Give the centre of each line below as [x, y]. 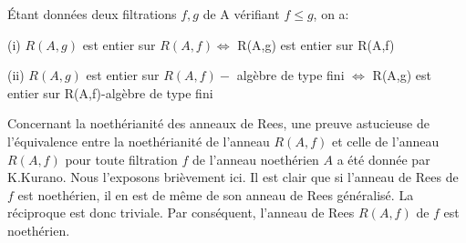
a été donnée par [383, 159]
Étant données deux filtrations [92, 14]
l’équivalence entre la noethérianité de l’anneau [139, 141]
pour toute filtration [121, 159]
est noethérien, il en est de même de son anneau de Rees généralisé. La [216, 194]
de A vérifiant [241, 14]
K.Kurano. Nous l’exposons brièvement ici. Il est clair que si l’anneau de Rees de [233, 177]
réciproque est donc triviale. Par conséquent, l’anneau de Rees [181, 213]
